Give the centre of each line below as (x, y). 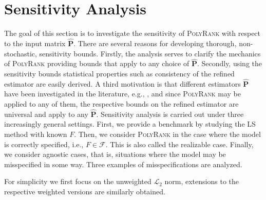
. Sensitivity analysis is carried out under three (170, 114)
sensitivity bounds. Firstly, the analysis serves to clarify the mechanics (150, 53)
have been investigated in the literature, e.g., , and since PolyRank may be (123, 94)
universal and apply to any (46, 114)
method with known (36, 134)
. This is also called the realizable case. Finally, (179, 144)
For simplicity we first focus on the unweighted (78, 181)
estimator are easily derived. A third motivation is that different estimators (122, 83)
